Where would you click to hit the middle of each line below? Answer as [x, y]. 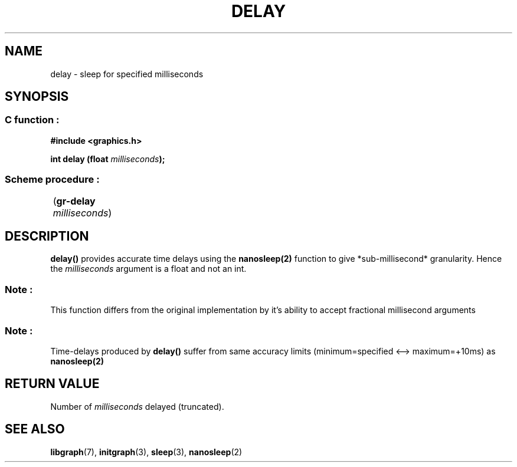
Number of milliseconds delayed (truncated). [137, 406]
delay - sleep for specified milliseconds [127, 74]
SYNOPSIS [37, 97]
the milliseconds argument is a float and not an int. [148, 269]
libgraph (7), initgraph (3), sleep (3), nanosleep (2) [146, 452]
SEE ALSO [35, 429]
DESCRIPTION [47, 236]
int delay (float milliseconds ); [108, 159]
